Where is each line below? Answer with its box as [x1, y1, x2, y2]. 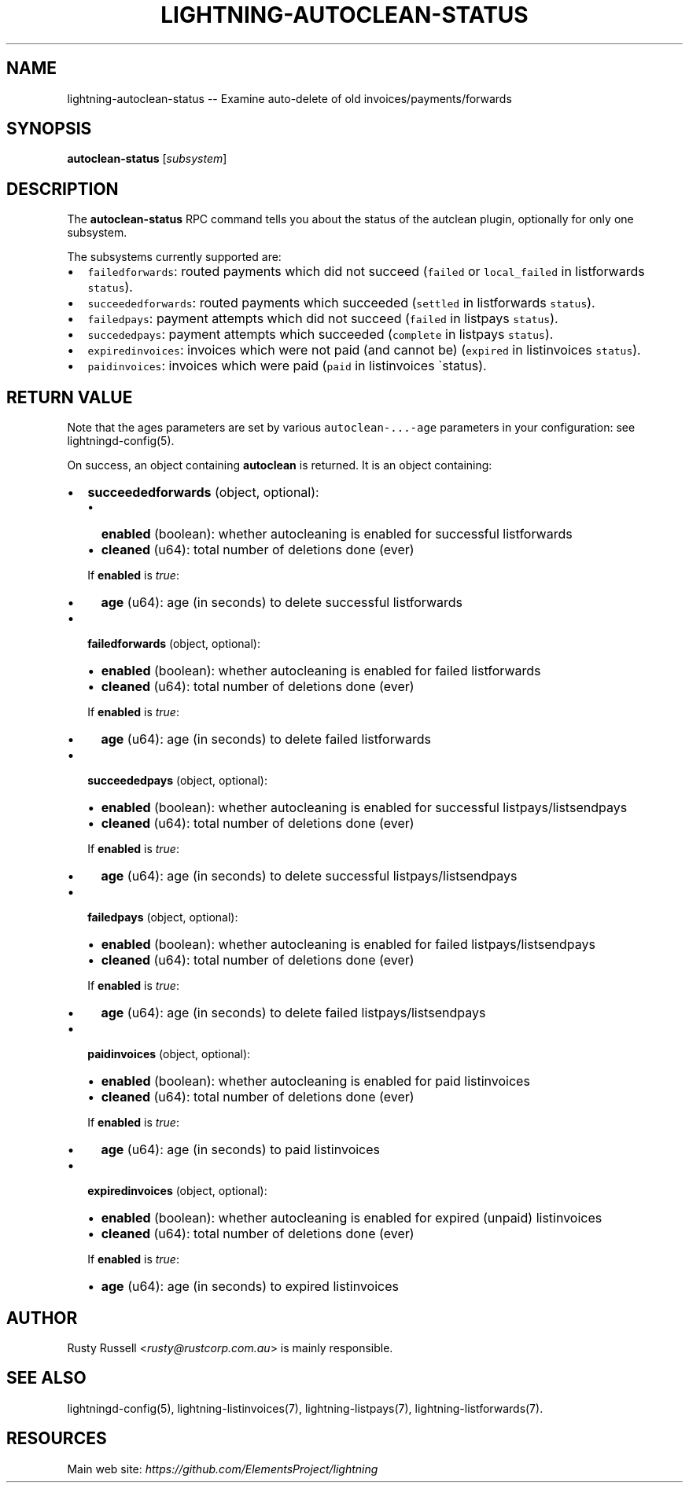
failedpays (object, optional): [87, 910, 238, 925]
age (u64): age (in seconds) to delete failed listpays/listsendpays [101, 1005, 486, 1021]
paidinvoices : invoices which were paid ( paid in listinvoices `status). [87, 358, 487, 374]
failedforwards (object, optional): [87, 637, 261, 651]
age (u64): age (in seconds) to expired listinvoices [101, 1278, 399, 1295]
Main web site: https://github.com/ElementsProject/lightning [67, 1461, 378, 1476]
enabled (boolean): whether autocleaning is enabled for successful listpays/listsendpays [101, 800, 628, 816]
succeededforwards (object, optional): [87, 484, 319, 501]
